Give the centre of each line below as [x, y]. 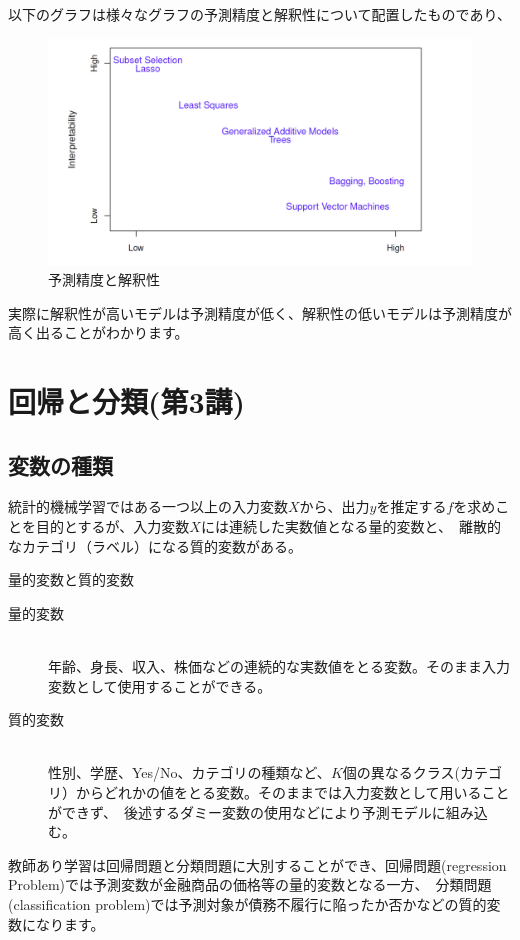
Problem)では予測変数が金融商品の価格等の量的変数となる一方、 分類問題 [250, 884]
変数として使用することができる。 [160, 685]
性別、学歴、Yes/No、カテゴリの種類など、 [189, 772]
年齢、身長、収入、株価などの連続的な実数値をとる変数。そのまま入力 [279, 666]
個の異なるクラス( [401, 772]
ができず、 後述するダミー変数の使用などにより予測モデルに [247, 811]
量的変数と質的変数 [71, 579]
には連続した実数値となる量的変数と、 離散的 [350, 526]
